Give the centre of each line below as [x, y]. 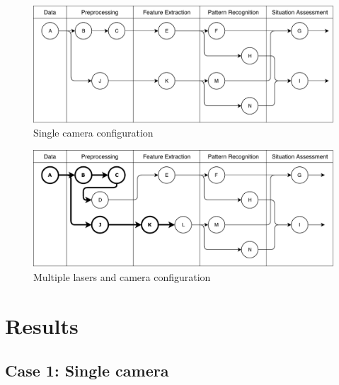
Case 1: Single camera [87, 370]
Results [42, 325]
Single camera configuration [93, 133]
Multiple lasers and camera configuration [122, 277]
